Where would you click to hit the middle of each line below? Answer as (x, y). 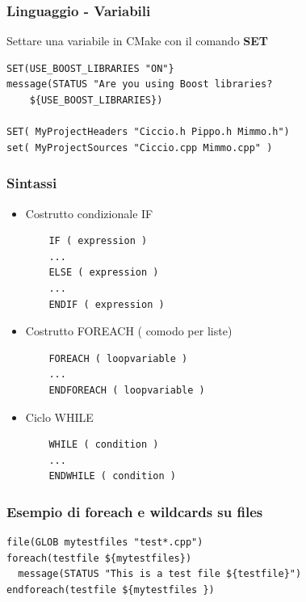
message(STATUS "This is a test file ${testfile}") (160, 574)
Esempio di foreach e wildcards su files (135, 511)
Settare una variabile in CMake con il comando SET (138, 41)
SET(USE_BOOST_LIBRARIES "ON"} (90, 68)
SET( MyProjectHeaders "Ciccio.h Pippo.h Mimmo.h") (148, 132)
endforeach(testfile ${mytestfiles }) (111, 589)
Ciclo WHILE (59, 417)
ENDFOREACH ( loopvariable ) (127, 390)
